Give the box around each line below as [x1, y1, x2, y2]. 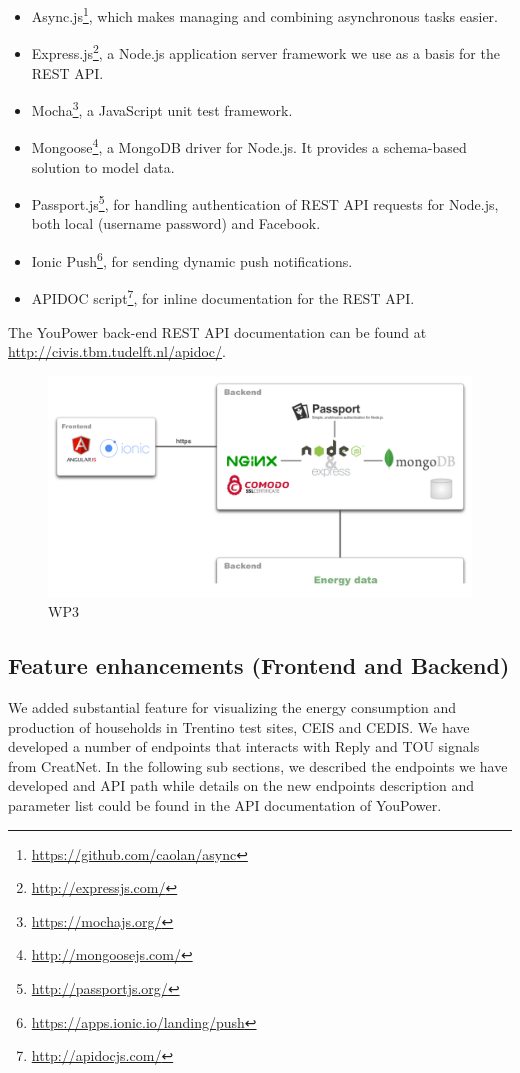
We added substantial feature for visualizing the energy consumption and [8, 697, 457, 718]
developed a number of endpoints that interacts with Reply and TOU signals [8, 736, 480, 757]
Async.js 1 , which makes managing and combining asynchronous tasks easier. [31, 3, 498, 26]
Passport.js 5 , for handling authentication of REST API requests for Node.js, [31, 191, 499, 214]
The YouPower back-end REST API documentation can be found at [8, 321, 427, 342]
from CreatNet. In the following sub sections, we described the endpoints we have [8, 755, 508, 776]
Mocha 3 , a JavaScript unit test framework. [31, 97, 293, 120]
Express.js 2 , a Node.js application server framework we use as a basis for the [31, 40, 500, 63]
